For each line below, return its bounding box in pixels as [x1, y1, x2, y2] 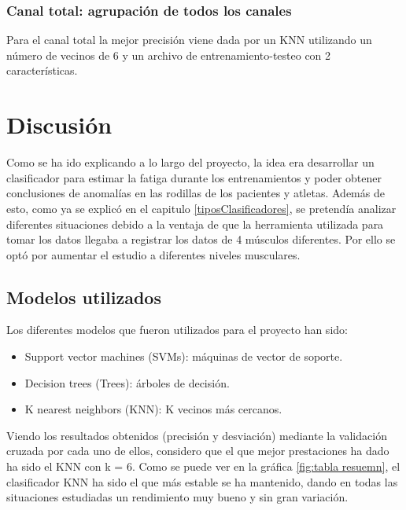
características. [6, 62, 78, 79]
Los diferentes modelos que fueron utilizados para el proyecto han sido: [6, 321, 348, 338]
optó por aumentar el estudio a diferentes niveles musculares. [6, 246, 301, 262]
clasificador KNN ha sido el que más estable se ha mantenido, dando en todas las [6, 473, 398, 490]
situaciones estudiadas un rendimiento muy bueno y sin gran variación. [6, 489, 349, 505]
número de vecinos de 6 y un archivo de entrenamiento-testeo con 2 [6, 46, 331, 63]
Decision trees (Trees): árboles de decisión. [24, 374, 230, 391]
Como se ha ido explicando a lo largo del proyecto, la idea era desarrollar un [6, 154, 375, 171]
